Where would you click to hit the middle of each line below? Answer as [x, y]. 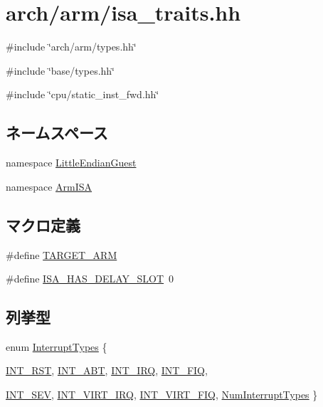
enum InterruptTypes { [57, 346]
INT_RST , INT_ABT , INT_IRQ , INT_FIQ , [107, 370]
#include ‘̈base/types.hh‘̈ [60, 70]
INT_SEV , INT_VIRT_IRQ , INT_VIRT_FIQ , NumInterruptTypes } [162, 395]
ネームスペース [57, 133]
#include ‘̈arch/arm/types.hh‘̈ [71, 47]
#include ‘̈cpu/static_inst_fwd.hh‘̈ [83, 94]
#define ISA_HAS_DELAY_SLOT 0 [90, 279]
